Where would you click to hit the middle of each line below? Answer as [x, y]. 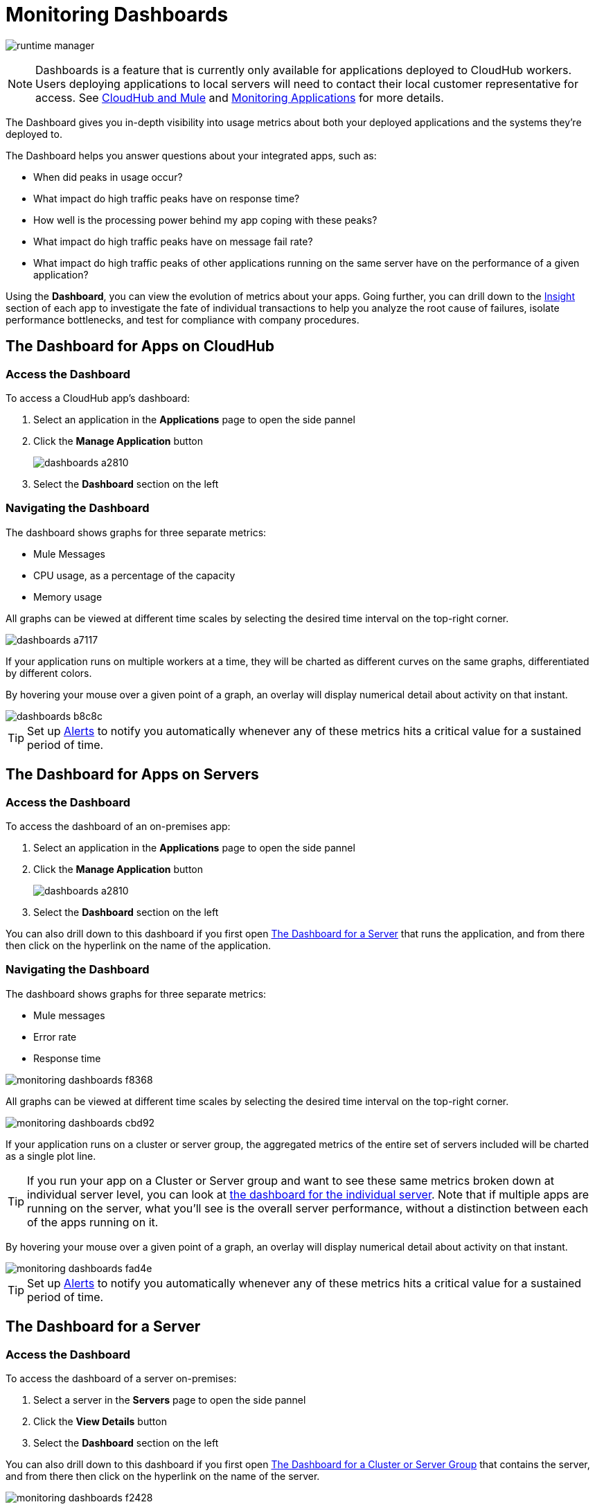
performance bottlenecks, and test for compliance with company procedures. [183, 319]
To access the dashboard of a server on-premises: [121, 1378]
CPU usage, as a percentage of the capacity [134, 575]
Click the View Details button [100, 1421]
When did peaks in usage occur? [108, 177]
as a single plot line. [51, 1156]
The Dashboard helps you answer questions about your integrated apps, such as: [191, 155]
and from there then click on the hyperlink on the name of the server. [163, 1476]
